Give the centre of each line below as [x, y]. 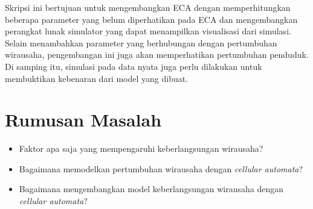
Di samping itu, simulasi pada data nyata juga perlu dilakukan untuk [134, 66]
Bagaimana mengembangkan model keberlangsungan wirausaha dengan [151, 189]
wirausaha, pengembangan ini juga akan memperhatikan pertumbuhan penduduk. [157, 55]
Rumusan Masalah [83, 120]
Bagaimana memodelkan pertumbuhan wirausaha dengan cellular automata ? [161, 168]
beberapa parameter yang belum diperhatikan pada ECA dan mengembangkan [151, 19]
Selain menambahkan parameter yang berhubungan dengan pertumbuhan [141, 42]
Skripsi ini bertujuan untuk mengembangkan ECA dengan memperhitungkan [148, 7]
